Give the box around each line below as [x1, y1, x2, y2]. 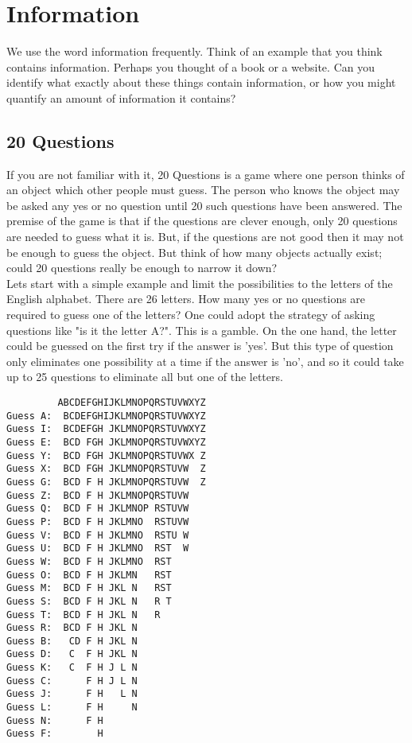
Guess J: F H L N [6, 688, 138, 700]
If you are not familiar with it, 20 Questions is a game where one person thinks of [6, 165, 405, 182]
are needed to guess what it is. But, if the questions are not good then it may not [6, 228, 404, 245]
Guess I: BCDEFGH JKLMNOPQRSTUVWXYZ [6, 423, 206, 435]
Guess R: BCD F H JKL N [6, 622, 138, 634]
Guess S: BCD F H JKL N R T [6, 595, 172, 607]
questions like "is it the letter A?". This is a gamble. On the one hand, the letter [6, 321, 397, 338]
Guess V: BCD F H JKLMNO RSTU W [6, 529, 189, 541]
